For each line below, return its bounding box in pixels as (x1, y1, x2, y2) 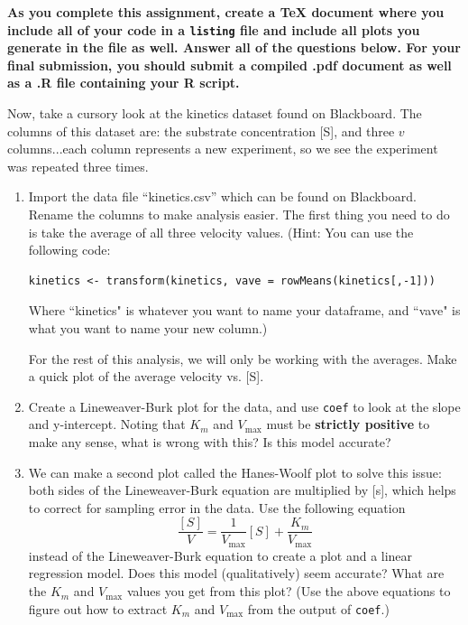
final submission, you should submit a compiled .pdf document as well (7, 55, 452, 74)
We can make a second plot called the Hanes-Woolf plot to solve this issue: (28, 462, 442, 481)
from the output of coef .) (247, 599, 390, 618)
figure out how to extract (28, 599, 168, 618)
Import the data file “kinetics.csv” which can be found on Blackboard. (28, 187, 417, 206)
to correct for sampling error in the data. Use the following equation (28, 498, 406, 517)
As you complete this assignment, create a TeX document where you (7, 3, 445, 21)
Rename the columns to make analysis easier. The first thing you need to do (28, 205, 450, 223)
